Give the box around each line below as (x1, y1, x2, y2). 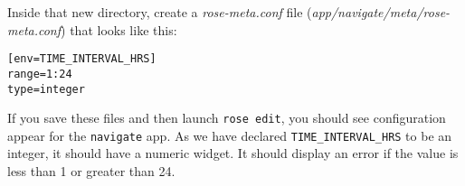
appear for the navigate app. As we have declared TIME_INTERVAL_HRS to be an (7, 126, 452, 144)
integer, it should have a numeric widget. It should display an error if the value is (7, 144, 459, 163)
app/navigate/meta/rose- (311, 3, 451, 21)
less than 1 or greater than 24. (7, 162, 176, 181)
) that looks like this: (61, 20, 177, 39)
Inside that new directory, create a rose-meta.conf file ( (7, 3, 312, 21)
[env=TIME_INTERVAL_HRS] (7, 52, 157, 66)
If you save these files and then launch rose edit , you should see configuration (7, 108, 446, 127)
